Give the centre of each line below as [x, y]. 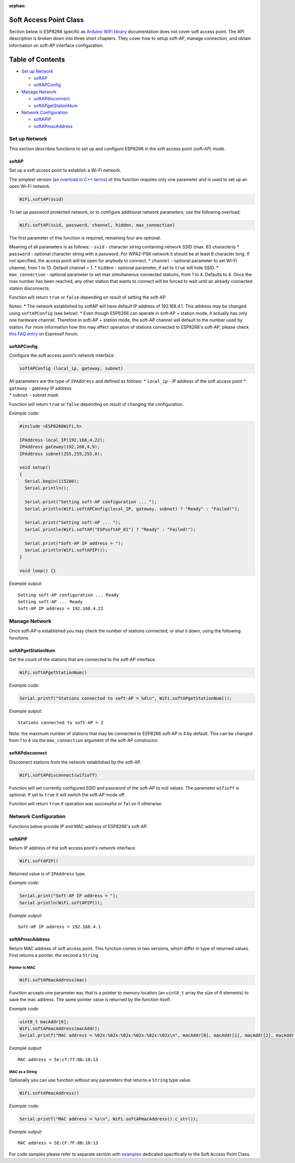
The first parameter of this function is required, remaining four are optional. [85, 238]
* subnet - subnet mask [34, 395]
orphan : [17, 6]
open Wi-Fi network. [30, 186]
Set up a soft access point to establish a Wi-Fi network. [65, 170]
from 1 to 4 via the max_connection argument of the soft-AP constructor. [84, 740]
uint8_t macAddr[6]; [44, 1022]
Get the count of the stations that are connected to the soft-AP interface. [83, 660]
